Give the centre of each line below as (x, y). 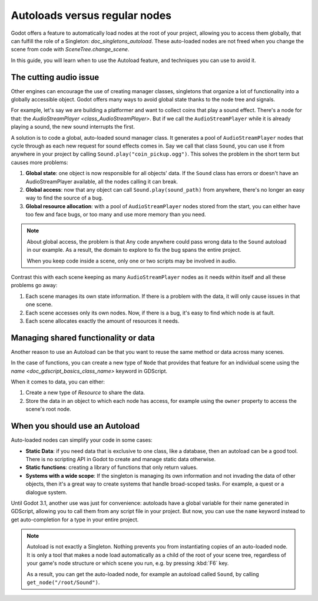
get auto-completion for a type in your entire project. (75, 520)
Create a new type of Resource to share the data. (85, 393)
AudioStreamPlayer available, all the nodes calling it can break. (102, 181)
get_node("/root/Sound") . (63, 582)
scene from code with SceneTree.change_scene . (70, 50)
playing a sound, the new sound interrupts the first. (73, 127)
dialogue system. (47, 492)
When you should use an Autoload (75, 426)
